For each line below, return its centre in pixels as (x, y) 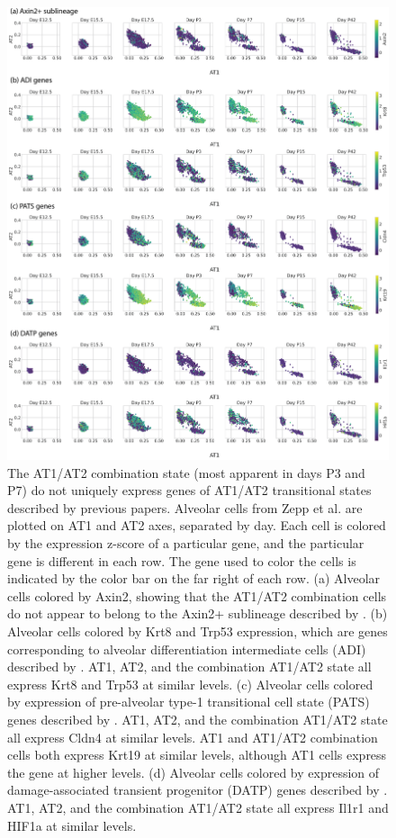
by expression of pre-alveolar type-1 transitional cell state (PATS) (189, 702)
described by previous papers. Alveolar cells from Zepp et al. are (185, 507)
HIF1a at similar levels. (72, 825)
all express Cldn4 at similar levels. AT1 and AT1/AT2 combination (193, 737)
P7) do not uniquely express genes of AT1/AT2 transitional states (189, 490)
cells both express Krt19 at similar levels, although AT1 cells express (197, 755)
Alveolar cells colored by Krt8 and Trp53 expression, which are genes (198, 631)
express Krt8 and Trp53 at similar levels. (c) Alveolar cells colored (190, 684)
